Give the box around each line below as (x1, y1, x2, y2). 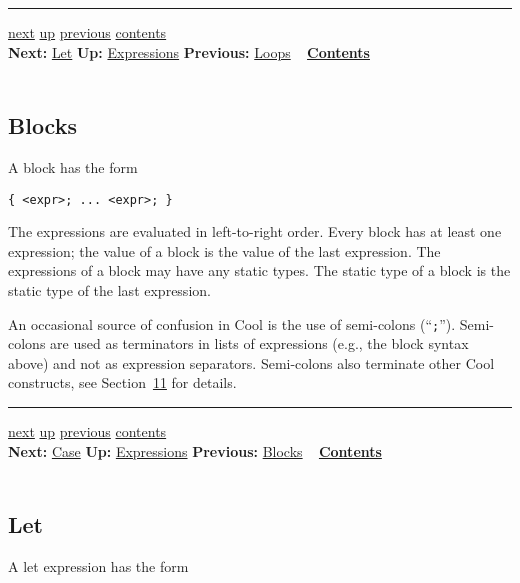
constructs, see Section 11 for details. (8, 372, 237, 393)
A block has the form (8, 156, 138, 177)
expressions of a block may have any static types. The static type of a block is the (8, 260, 511, 281)
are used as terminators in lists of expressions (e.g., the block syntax (50, 333, 469, 354)
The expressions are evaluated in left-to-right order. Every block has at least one (8, 221, 502, 242)
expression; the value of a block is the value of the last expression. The (8, 240, 441, 261)
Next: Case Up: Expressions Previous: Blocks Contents (8, 440, 382, 461)
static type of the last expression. (8, 280, 211, 301)
